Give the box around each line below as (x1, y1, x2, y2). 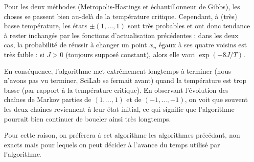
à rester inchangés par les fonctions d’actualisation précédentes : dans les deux (4, 30, 239, 40)
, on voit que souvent (185, 94, 248, 104)
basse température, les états (4, 20, 88, 31)
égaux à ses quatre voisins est (159, 40, 247, 50)
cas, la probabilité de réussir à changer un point (4, 40, 147, 50)
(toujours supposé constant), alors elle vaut (65, 49, 195, 59)
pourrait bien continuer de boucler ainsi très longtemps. (4, 113, 171, 123)
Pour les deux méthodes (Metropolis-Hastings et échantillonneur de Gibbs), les (4, 1, 240, 11)
